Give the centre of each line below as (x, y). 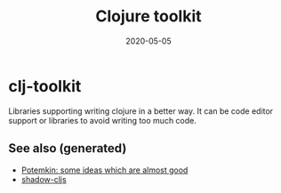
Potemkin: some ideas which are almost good (104, 170)
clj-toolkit (45, 86)
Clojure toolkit (149, 16)
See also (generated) (68, 149)
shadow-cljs (44, 179)
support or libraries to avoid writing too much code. (103, 120)
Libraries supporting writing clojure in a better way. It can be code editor (140, 111)
